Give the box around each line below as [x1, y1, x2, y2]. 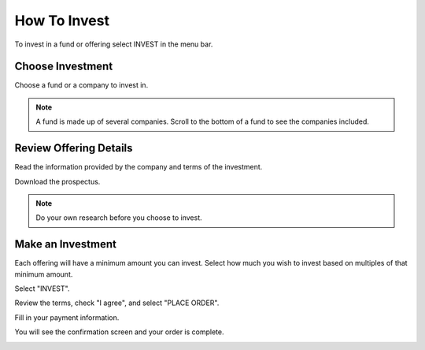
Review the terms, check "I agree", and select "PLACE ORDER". [14, 298, 220, 307]
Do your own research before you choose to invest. [35, 213, 202, 222]
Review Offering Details [14, 142, 133, 155]
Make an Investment [14, 237, 117, 251]
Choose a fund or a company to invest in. [14, 80, 149, 90]
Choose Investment [14, 60, 113, 73]
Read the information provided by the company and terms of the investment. [14, 162, 263, 172]
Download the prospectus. [14, 177, 101, 186]
